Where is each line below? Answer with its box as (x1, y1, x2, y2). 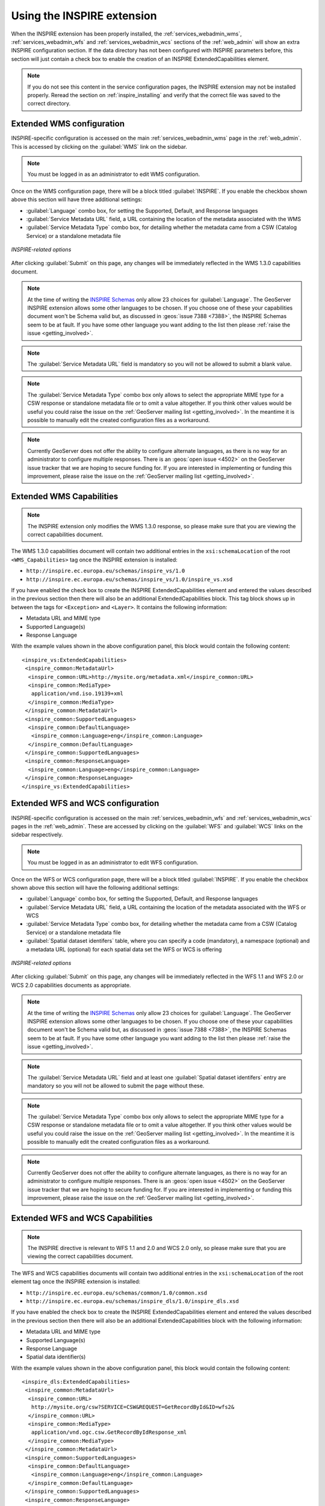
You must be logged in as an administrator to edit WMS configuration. (27, 170, 200, 178)
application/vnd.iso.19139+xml (31, 690, 123, 697)
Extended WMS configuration (11, 119, 125, 129)
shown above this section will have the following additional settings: (11, 884, 179, 891)
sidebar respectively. (11, 831, 63, 839)
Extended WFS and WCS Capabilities (11, 1213, 153, 1223)
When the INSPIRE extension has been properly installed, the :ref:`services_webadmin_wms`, (11, 30, 242, 37)
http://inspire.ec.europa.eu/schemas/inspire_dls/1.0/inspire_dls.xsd (26, 1298, 239, 1304)
